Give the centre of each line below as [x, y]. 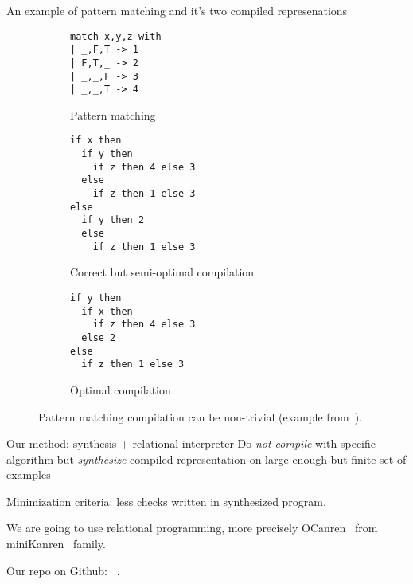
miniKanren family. [56, 544]
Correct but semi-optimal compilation [162, 272]
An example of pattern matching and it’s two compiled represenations [177, 10]
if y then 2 [113, 220]
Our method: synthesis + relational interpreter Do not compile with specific [191, 443]
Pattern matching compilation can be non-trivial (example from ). [201, 416]
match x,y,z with [116, 36]
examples [29, 474]
